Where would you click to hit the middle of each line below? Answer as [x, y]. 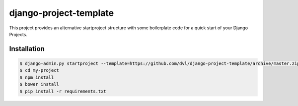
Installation [27, 49]
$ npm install [37, 77]
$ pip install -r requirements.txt [63, 91]
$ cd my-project [39, 70]
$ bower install [39, 84]
